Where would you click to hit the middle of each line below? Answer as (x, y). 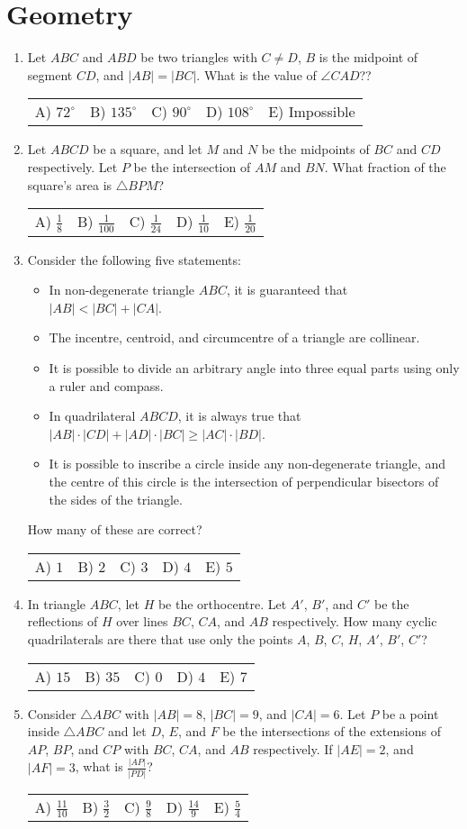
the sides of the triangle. (116, 499)
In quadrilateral (92, 416)
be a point (410, 713)
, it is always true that (239, 416)
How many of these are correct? (115, 529)
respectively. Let (72, 166)
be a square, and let (148, 149)
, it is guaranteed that (287, 290)
